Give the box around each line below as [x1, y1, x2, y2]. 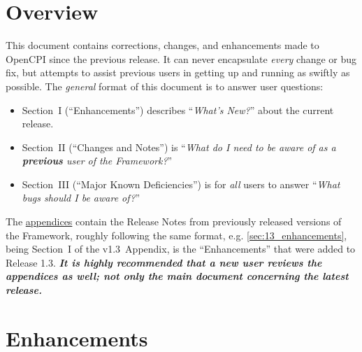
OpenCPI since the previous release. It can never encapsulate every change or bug [6, 51, 357, 66]
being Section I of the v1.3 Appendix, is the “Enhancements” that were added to [6, 241, 356, 256]
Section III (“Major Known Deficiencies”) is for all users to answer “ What [22, 176, 340, 191]
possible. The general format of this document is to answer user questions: [6, 78, 324, 93]
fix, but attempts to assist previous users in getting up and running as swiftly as [6, 65, 350, 80]
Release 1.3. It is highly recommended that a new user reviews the [6, 255, 322, 269]
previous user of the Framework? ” [22, 153, 173, 168]
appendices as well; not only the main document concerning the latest [6, 269, 349, 283]
